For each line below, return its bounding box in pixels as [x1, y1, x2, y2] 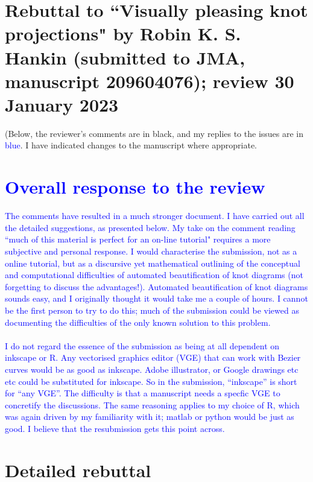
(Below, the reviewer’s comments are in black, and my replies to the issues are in [5, 127, 304, 139]
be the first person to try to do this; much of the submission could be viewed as [5, 303, 299, 316]
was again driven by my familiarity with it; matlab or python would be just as [5, 410, 294, 423]
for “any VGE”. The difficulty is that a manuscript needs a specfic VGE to [5, 387, 280, 399]
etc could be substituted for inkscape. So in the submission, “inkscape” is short [5, 375, 297, 387]
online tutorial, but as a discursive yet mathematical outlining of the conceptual [5, 256, 300, 269]
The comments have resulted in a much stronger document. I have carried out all [5, 209, 305, 222]
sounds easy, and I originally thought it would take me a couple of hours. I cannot [5, 292, 308, 305]
